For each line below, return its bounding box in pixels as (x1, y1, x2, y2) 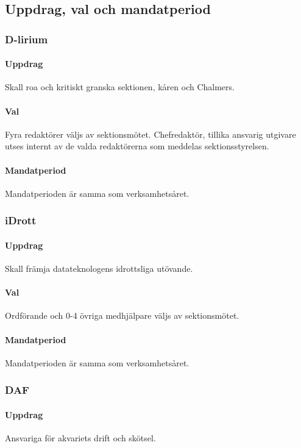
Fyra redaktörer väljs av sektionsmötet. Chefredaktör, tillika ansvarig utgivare (5, 127, 296, 140)
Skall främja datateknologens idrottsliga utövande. (5, 262, 193, 275)
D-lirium (5, 31, 48, 46)
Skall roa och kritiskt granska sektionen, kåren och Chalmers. (5, 80, 235, 93)
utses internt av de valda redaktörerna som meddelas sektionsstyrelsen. (5, 140, 269, 152)
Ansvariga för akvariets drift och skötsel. (5, 432, 156, 444)
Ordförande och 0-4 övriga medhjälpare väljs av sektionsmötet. (5, 309, 239, 322)
